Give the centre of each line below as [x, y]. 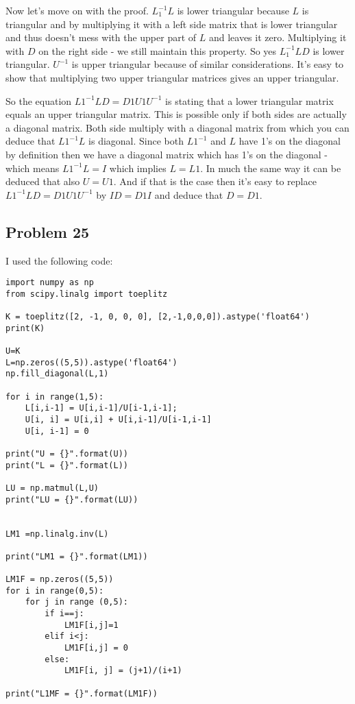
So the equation [39, 100]
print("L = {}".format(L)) [67, 465]
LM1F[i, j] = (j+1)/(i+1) [123, 671]
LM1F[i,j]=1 [91, 625]
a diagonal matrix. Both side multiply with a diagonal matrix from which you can [177, 127]
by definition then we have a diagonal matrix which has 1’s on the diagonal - [167, 154]
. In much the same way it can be [271, 168]
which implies [138, 168]
